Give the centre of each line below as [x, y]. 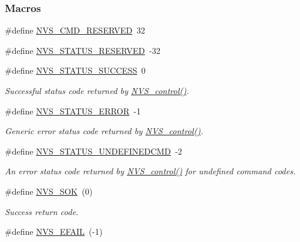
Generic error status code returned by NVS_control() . [104, 131]
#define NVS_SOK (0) [49, 191]
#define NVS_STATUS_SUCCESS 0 [75, 70]
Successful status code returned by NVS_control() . [97, 90]
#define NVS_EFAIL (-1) [54, 232]
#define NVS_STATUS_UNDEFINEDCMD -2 [93, 151]
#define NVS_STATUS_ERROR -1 [73, 111]
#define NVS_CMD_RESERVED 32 [75, 30]
